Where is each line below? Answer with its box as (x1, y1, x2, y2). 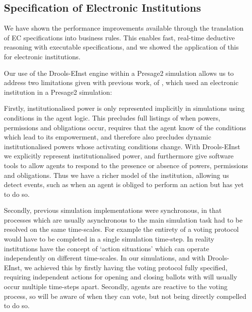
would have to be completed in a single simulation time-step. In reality (4, 234, 215, 244)
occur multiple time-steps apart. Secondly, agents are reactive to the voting (4, 281, 228, 292)
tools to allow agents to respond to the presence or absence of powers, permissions (4, 160, 248, 170)
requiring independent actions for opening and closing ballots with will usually (4, 272, 237, 282)
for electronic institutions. (4, 51, 81, 61)
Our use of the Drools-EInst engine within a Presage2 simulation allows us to (4, 68, 234, 78)
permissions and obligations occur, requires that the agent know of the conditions (4, 122, 246, 132)
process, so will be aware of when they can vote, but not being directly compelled (4, 291, 247, 301)
